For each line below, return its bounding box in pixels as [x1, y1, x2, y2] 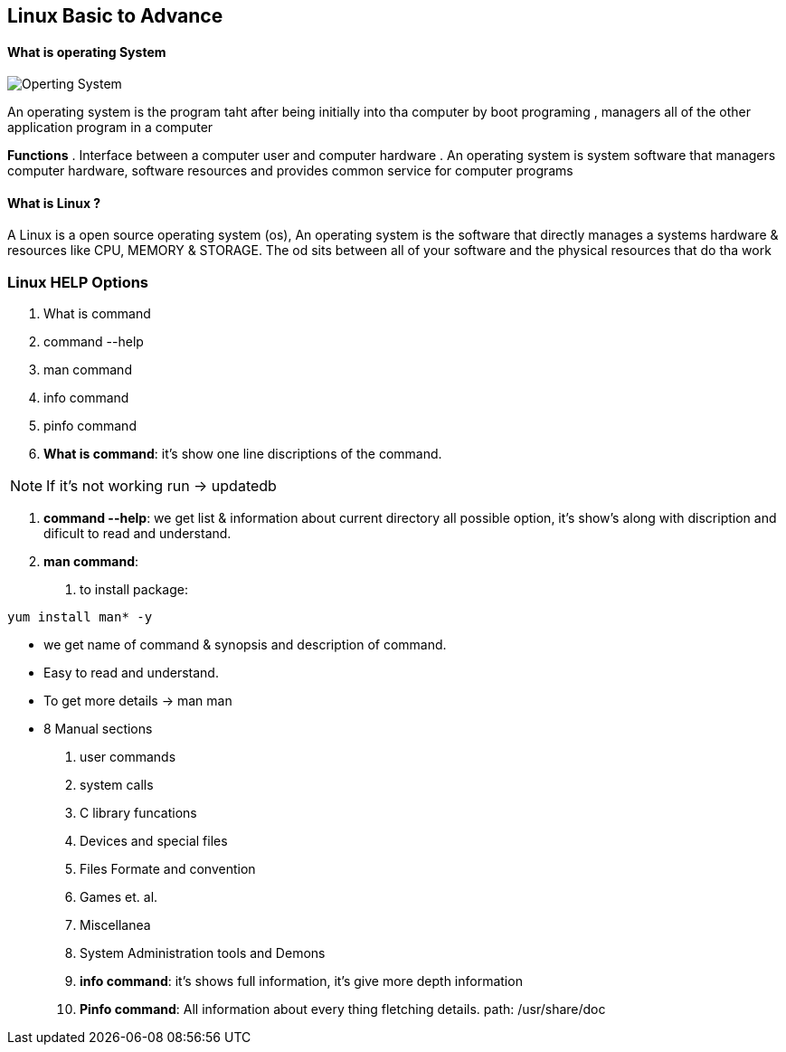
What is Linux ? [7, 194, 101, 211]
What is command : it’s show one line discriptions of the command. [43, 446, 442, 462]
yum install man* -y [7, 610, 153, 625]
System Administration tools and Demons [80, 945, 326, 962]
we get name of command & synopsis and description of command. [43, 637, 447, 653]
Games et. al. [80, 889, 158, 905]
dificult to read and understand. [43, 526, 232, 542]
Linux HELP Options [7, 272, 149, 291]
